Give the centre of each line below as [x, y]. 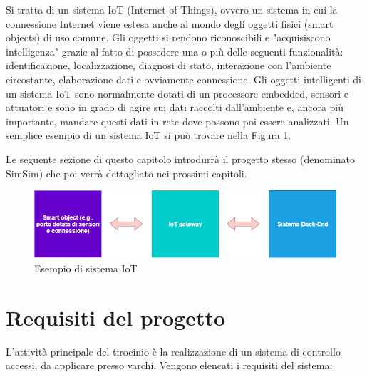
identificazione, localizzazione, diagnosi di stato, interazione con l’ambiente [169, 65]
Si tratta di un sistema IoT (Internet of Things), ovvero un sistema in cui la [172, 9]
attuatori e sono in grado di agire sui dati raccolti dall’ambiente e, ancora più [175, 107]
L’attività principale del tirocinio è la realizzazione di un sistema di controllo [173, 351]
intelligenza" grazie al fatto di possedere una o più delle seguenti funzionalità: [175, 51]
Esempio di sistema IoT [86, 268]
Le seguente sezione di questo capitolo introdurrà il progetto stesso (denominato [181, 159]
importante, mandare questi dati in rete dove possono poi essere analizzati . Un [177, 121]
